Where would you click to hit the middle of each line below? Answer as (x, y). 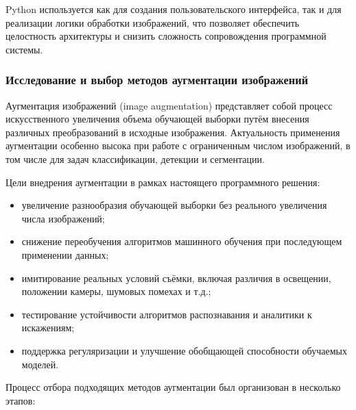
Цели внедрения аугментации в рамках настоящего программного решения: (163, 182)
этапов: (21, 400)
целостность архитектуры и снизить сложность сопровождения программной (166, 36)
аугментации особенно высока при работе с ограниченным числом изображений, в (178, 145)
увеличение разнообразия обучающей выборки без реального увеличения (174, 205)
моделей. (40, 364)
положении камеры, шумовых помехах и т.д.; (116, 291)
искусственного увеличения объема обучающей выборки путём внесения (157, 119)
